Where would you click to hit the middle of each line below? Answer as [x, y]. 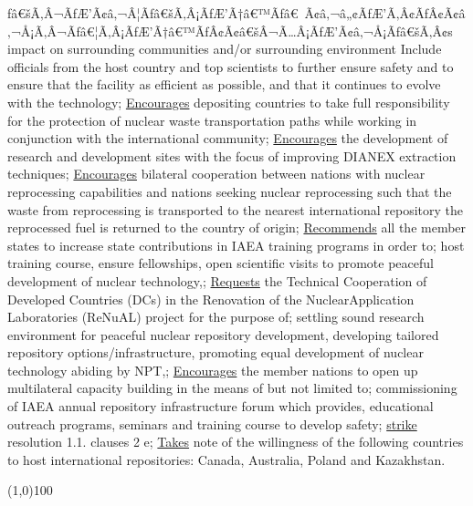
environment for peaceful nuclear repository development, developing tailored [223, 334]
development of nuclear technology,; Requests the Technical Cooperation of [217, 280]
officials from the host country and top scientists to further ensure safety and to [231, 66]
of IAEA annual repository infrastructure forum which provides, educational [221, 406]
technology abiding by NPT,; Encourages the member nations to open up [213, 370]
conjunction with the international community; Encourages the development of [228, 138]
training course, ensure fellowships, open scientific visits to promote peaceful [221, 263]
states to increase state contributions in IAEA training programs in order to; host [236, 245]
